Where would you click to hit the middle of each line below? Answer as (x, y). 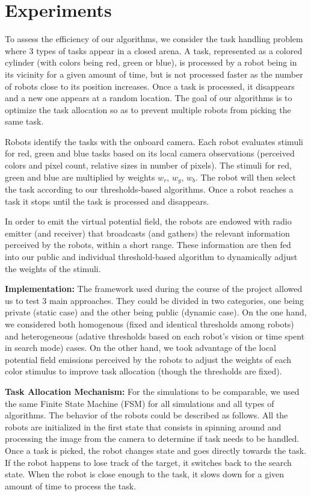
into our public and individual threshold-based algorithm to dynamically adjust (151, 257)
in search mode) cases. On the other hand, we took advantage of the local (140, 348)
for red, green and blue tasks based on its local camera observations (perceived (150, 153)
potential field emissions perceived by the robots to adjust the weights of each (148, 359)
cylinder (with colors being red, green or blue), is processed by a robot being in (151, 62)
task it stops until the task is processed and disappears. (107, 201)
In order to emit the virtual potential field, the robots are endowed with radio (148, 221)
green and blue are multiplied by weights (80, 177)
